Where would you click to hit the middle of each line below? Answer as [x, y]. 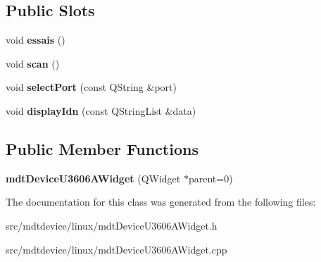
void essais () [36, 40]
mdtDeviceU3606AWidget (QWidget [93, 178]
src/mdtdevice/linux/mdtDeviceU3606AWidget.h [112, 225]
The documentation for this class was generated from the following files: [161, 202]
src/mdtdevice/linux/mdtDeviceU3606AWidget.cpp [117, 249]
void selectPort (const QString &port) [91, 87]
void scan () [33, 63]
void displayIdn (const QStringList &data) [101, 110]
